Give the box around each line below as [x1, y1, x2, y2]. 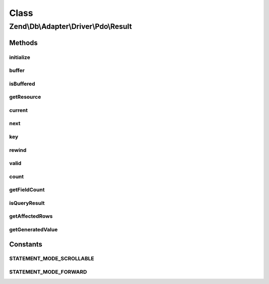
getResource [9, 94, 41, 101]
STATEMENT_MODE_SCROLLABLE [9, 255, 94, 262]
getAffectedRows [9, 213, 53, 220]
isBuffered [9, 80, 35, 87]
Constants [9, 240, 42, 249]
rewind [9, 146, 27, 153]
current [9, 107, 28, 114]
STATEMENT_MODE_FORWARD [9, 269, 87, 276]
